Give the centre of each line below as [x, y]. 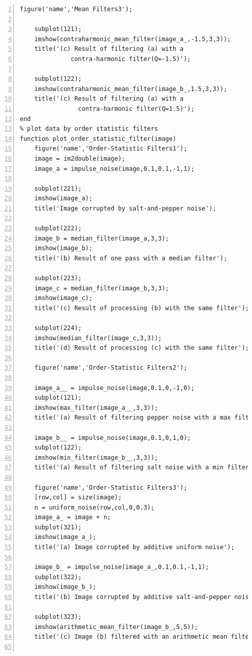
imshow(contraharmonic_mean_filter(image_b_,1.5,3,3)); [131, 89]
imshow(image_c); [64, 298]
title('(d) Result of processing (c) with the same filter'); [142, 348]
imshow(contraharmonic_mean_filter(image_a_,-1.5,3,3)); [133, 39]
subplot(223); [58, 278]
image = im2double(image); [80, 158]
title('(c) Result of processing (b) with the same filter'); [142, 308]
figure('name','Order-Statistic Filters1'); [111, 149]
